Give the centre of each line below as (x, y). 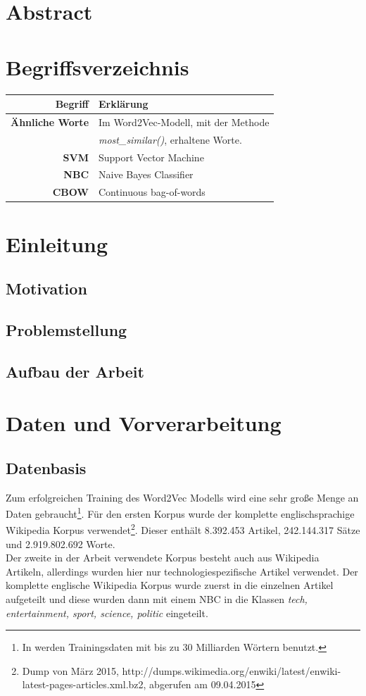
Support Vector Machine (151, 157)
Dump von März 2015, (70, 670)
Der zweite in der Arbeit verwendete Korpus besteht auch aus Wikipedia (163, 558)
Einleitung (57, 243)
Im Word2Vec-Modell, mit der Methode (184, 122)
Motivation (46, 288)
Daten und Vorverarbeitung (144, 423)
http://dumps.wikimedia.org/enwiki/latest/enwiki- (232, 670)
